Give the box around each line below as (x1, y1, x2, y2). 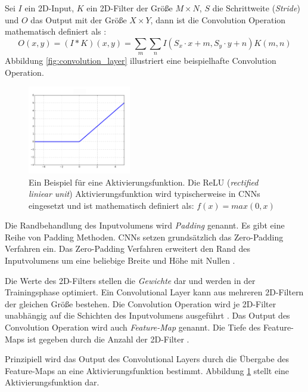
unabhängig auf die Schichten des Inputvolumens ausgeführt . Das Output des (5, 309, 290, 322)
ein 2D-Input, (24, 2, 74, 14)
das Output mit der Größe (30, 13, 127, 26)
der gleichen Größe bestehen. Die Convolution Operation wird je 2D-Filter (5, 297, 276, 310)
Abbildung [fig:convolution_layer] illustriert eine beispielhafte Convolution (5, 54, 276, 67)
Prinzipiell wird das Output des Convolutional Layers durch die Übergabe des (5, 353, 289, 365)
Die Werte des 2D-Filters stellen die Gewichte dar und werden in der (5, 274, 256, 286)
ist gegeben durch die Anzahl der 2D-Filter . (27, 332, 189, 345)
